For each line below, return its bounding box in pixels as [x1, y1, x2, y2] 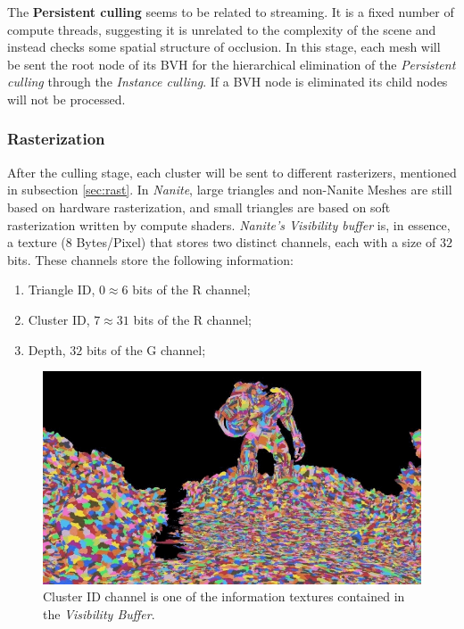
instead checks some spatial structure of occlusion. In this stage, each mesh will [7, 37, 441, 56]
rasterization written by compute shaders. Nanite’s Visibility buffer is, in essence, [7, 215, 451, 234]
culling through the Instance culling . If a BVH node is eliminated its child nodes [7, 72, 448, 91]
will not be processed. [7, 89, 126, 108]
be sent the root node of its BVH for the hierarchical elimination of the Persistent [7, 54, 456, 73]
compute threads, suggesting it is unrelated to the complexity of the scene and [7, 20, 436, 38]
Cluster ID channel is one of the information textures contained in [43, 587, 405, 606]
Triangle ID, [28, 280, 95, 299]
